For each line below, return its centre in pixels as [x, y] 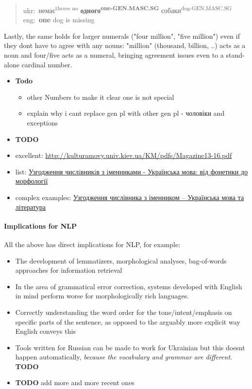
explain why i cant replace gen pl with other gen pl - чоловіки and [126, 113]
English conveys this [45, 331]
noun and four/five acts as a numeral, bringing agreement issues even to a [114, 55]
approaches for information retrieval [69, 270]
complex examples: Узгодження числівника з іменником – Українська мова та [130, 197]
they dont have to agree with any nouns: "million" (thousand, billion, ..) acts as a [125, 45]
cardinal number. [47, 64]
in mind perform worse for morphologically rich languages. [102, 296]
